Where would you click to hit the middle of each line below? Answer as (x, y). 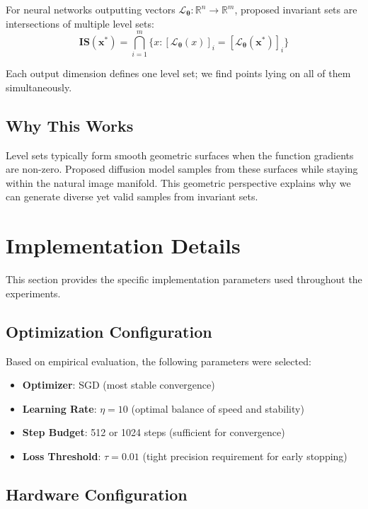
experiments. (33, 293)
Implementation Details (123, 245)
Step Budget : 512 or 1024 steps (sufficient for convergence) (154, 432)
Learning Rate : (59, 408)
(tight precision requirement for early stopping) (245, 456)
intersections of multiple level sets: (80, 23)
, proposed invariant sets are (296, 9)
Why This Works (70, 125)
